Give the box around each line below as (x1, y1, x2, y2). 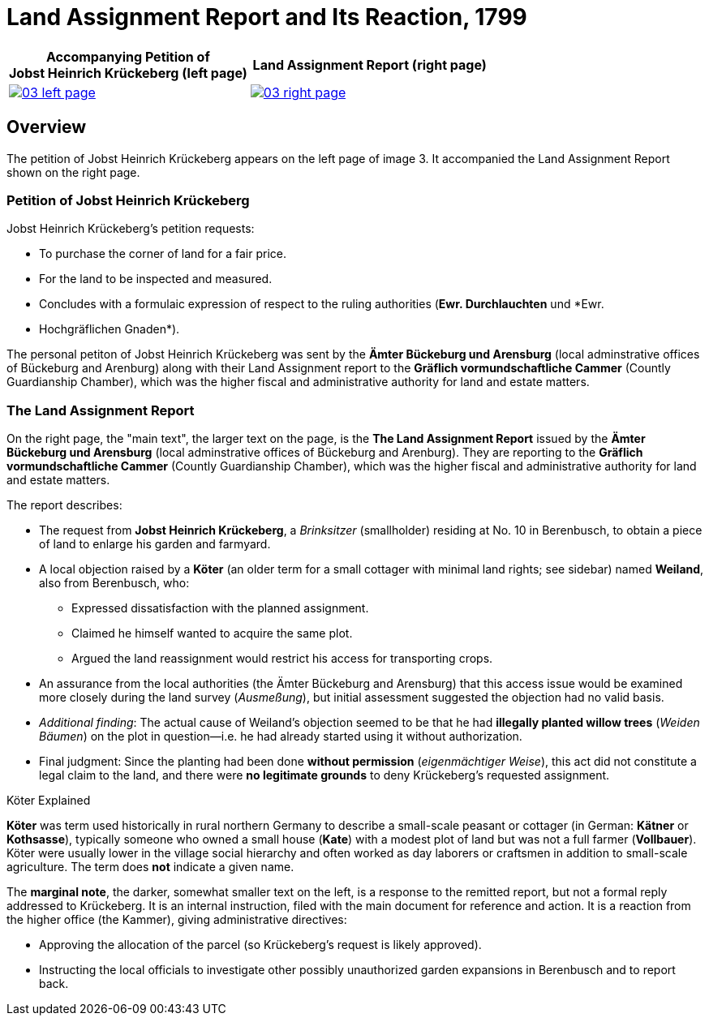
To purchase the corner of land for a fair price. (39, 247, 286, 261)
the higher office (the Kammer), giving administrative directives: (6, 912, 347, 927)
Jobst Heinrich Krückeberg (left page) (9, 64, 247, 81)
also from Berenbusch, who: (39, 576, 190, 590)
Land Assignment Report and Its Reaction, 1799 (6, 3, 527, 31)
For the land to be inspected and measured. (39, 272, 273, 286)
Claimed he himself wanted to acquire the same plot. (71, 626, 353, 641)
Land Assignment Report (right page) (252, 56, 487, 73)
